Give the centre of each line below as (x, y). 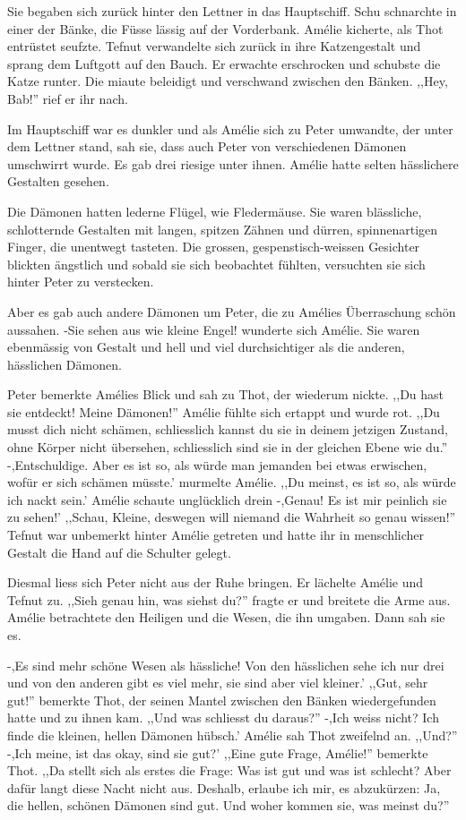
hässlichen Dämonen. (65, 364)
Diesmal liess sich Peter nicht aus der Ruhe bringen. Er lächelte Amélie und (216, 582)
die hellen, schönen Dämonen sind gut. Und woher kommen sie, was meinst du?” (229, 805)
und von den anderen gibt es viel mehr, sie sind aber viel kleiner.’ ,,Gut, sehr (218, 683)
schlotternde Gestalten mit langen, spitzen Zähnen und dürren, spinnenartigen (223, 229)
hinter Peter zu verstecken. (81, 282)
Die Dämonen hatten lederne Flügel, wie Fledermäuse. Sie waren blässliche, (215, 211)
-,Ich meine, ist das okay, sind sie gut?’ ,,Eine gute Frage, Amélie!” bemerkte (218, 752)
